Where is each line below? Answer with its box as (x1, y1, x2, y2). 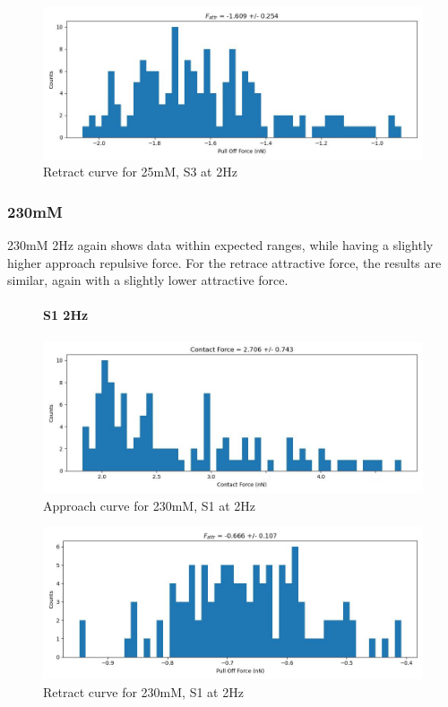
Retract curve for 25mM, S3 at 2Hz (43, 162, 237, 181)
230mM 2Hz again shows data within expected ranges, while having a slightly (7, 236, 434, 254)
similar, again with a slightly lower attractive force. (7, 271, 289, 289)
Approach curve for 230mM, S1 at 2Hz (43, 496, 255, 514)
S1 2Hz (43, 306, 89, 324)
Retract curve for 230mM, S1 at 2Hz (43, 682, 244, 701)
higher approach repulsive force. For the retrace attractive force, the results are (7, 253, 442, 272)
